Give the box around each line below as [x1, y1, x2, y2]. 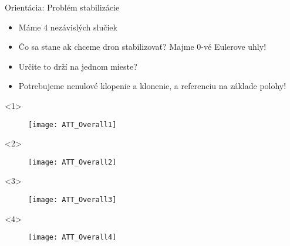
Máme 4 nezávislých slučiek [18, 20, 117, 33]
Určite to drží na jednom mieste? [18, 60, 137, 72]
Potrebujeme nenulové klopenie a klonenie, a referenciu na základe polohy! [18, 80, 286, 92]
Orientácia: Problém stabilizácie [5, 1, 120, 13]
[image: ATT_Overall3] [28, 196, 117, 204]
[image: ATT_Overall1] [28, 120, 117, 129]
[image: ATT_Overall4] [28, 233, 117, 242]
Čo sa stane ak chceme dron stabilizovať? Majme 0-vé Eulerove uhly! [18, 40, 267, 53]
